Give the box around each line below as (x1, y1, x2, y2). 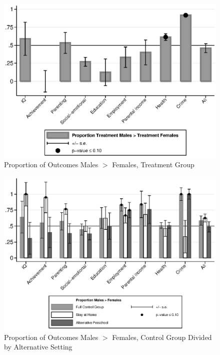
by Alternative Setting (4, 341, 72, 352)
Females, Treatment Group (112, 159, 194, 169)
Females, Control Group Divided (112, 331, 212, 342)
